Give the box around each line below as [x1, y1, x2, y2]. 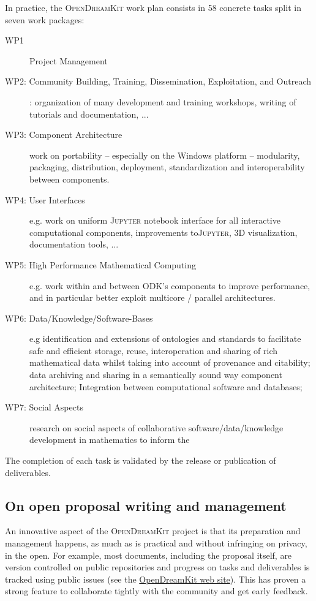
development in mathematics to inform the [29, 433, 190, 446]
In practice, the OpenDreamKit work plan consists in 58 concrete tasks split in [5, 1, 301, 13]
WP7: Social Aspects [5, 401, 83, 414]
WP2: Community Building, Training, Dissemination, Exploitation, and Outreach [5, 75, 312, 88]
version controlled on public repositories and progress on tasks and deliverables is [5, 561, 310, 573]
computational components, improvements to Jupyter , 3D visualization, [29, 225, 298, 238]
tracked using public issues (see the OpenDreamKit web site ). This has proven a [5, 572, 306, 585]
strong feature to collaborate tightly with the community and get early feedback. [5, 584, 308, 597]
